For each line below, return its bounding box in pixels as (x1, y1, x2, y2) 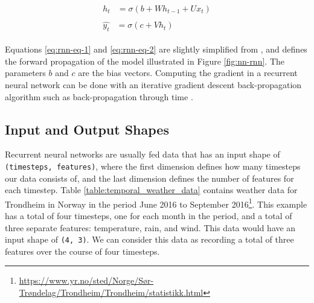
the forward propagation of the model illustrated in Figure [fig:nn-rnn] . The (5, 54, 284, 67)
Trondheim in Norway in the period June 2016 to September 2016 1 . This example (5, 196, 307, 210)
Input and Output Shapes (5, 120, 169, 138)
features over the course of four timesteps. (5, 244, 160, 257)
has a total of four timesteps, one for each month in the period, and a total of (5, 209, 292, 222)
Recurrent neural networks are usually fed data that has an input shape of (5, 148, 280, 161)
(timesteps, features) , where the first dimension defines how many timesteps (5, 159, 301, 172)
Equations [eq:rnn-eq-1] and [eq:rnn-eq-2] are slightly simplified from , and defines (5, 43, 307, 56)
